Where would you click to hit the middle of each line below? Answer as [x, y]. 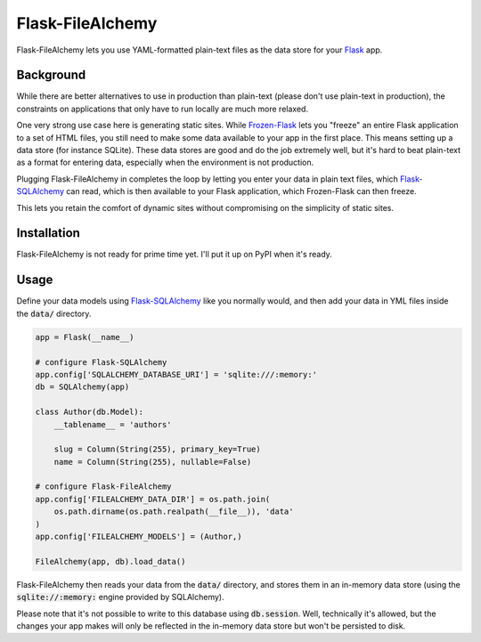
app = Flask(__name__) [85, 337]
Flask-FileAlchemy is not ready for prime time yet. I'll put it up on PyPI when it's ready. [175, 255]
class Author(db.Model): [90, 412]
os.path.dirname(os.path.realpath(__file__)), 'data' [174, 512]
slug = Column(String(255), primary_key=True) [158, 449]
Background [51, 75]
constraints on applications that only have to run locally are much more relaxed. [163, 109]
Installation [48, 233]
